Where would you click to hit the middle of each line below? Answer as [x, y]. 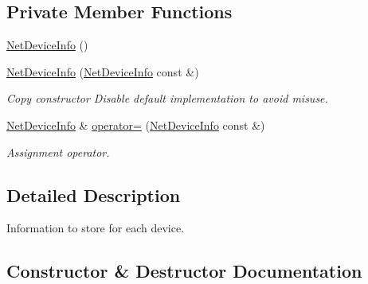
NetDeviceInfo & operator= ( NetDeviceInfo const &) [136, 124]
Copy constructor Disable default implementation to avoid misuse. [167, 98]
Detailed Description [94, 195]
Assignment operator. [58, 152]
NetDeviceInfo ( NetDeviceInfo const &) [103, 71]
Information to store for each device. [96, 228]
